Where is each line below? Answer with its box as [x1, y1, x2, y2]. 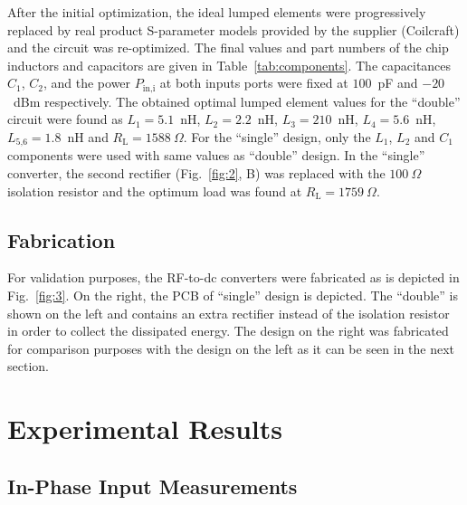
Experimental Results [7, 410, 282, 447]
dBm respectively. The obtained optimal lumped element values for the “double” [13, 91, 461, 110]
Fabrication [7, 225, 116, 253]
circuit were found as [7, 110, 123, 129]
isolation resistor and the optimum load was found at [7, 181, 302, 200]
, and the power [43, 73, 131, 92]
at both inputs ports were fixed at [159, 73, 348, 92]
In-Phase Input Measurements [7, 472, 298, 500]
